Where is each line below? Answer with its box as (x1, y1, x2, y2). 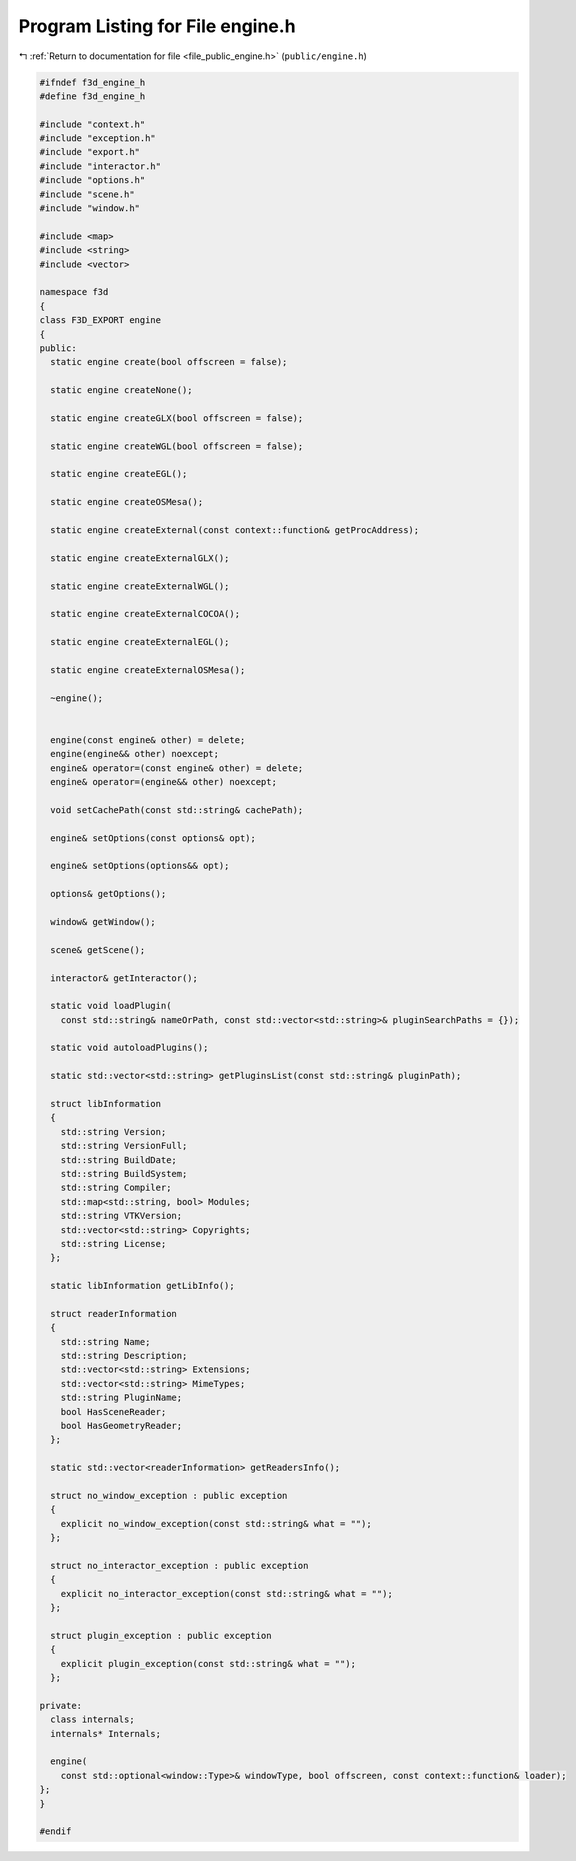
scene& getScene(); (50, 944, 146, 955)
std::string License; (60, 1238, 167, 1249)
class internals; (50, 1714, 135, 1725)
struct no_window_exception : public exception (50, 1490, 288, 1501)
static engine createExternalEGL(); (50, 636, 230, 648)
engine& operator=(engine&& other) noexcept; (50, 776, 277, 788)
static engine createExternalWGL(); (50, 580, 230, 592)
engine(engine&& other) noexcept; (50, 748, 220, 760)
